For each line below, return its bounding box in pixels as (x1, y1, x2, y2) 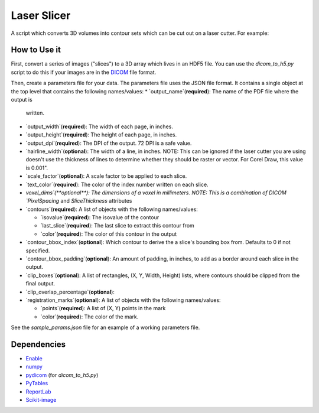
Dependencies (11, 339, 66, 349)
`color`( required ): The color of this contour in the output (40, 230, 177, 238)
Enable (25, 355, 43, 362)
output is (11, 96, 32, 103)
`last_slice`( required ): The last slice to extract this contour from (40, 222, 194, 229)
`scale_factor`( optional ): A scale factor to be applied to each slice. (25, 173, 187, 180)
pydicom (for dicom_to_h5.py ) (25, 371, 99, 378)
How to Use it (11, 45, 61, 55)
